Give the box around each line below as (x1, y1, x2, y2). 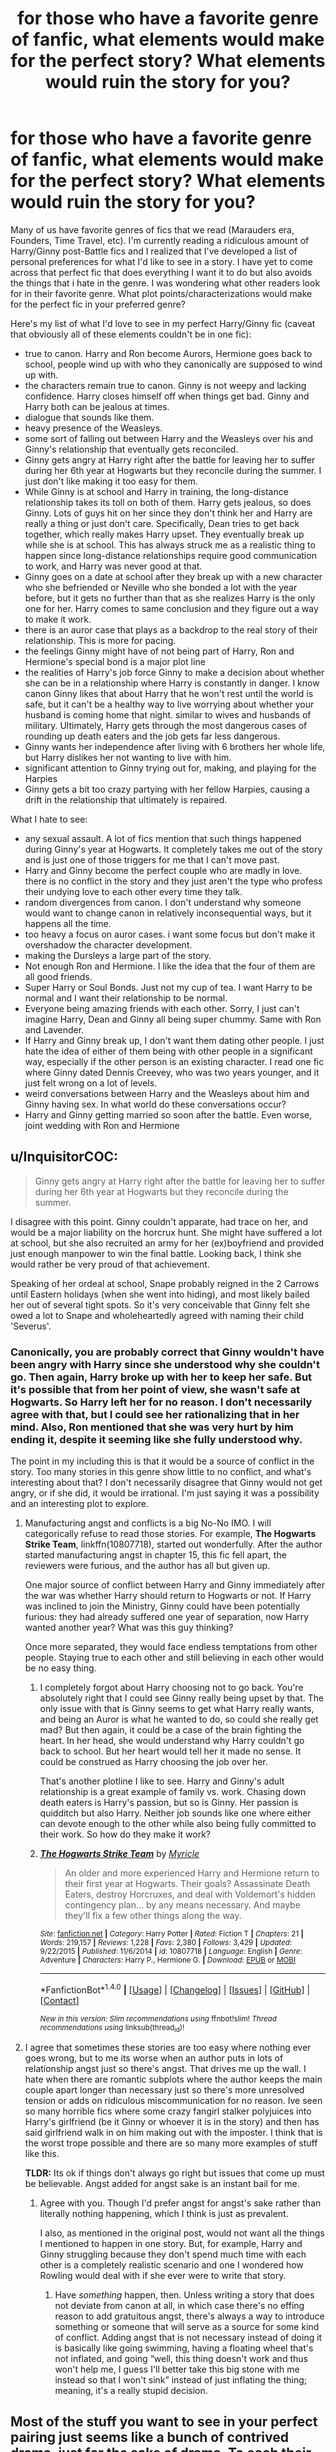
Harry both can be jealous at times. (24, 400, 170, 412)
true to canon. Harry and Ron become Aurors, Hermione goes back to (24, 347, 313, 359)
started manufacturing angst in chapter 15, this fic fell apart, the (24, 1549, 287, 1561)
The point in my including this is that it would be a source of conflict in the (10, 1455, 315, 1467)
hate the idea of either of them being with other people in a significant (24, 1045, 313, 1057)
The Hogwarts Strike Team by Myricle (39, 1848, 200, 1860)
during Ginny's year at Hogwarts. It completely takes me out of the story (24, 843, 323, 855)
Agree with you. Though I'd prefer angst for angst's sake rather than (39, 2197, 322, 2209)
